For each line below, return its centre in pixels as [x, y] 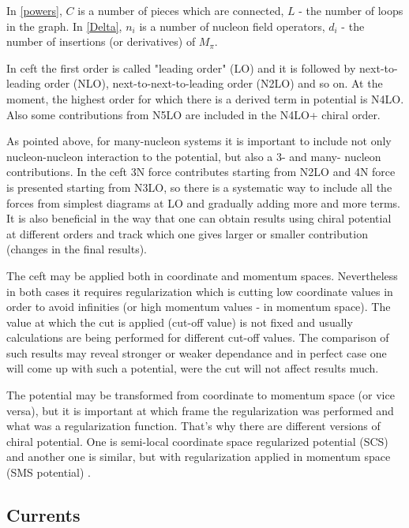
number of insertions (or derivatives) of [101, 41]
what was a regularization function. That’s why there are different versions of [193, 426]
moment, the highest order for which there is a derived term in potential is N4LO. [205, 98]
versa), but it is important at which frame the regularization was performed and [200, 410]
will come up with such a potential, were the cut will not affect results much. [193, 368]
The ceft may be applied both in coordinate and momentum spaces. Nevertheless [202, 275]
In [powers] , [34, 10]
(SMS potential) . [49, 472]
